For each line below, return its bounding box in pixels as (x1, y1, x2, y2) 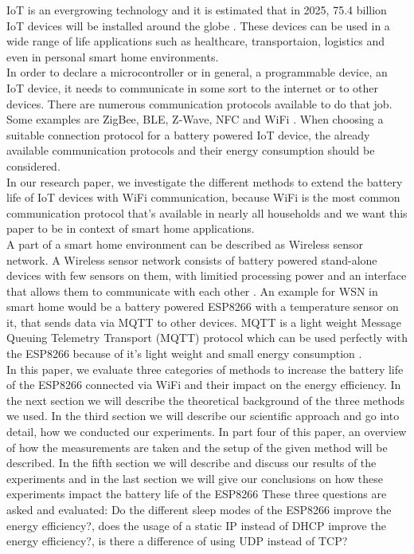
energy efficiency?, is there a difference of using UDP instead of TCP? (6, 532, 348, 549)
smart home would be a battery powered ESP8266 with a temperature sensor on (6, 298, 399, 315)
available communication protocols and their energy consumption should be (6, 142, 375, 159)
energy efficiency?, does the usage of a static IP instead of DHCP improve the (6, 517, 386, 533)
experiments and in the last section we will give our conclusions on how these (6, 470, 383, 486)
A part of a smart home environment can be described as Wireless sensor (6, 235, 363, 252)
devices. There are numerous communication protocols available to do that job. (6, 95, 393, 112)
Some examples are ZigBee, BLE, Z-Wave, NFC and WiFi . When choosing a (6, 111, 384, 128)
